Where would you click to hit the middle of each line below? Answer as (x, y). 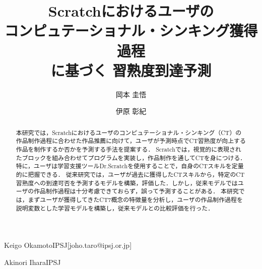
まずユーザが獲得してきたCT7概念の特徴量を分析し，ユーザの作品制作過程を (135, 199)
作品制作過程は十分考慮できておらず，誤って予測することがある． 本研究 (136, 191)
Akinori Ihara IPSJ (32, 262)
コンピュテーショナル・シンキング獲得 (131, 30)
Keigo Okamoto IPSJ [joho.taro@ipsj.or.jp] (68, 245)
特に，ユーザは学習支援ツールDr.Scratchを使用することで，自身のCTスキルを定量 (130, 166)
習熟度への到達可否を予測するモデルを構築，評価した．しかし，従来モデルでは (127, 183)
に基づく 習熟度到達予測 (131, 70)
